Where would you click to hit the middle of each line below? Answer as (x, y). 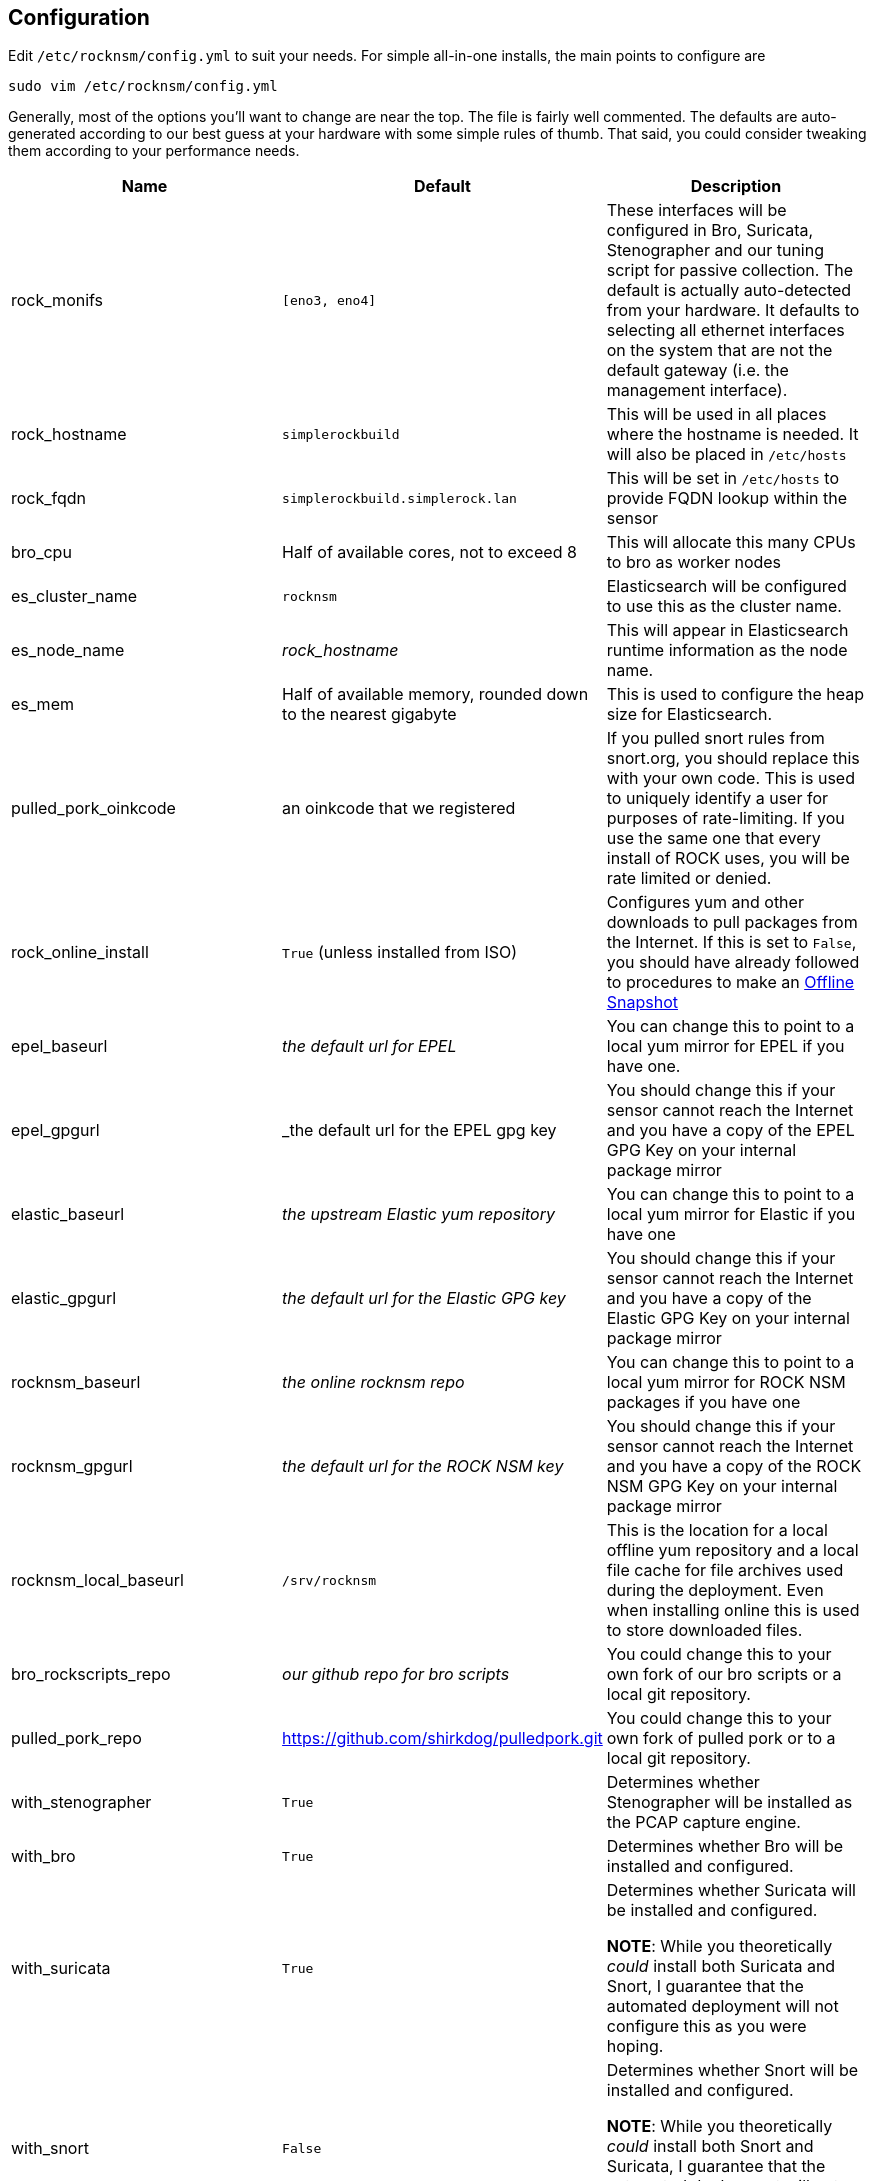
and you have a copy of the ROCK (734, 1466)
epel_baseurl (59, 1046)
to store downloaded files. (704, 1630)
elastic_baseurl (68, 1214)
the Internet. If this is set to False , (731, 942)
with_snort (50, 2148)
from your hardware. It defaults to (733, 310)
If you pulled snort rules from (715, 738)
